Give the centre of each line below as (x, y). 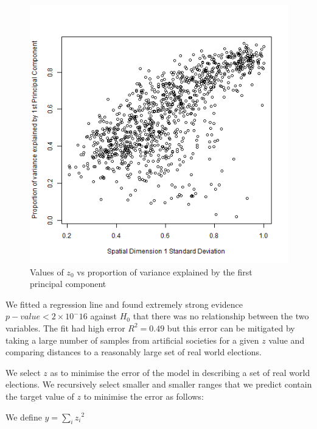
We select (23, 372)
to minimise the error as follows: (144, 396)
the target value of (40, 396)
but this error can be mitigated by (231, 328)
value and (287, 340)
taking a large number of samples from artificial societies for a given (132, 340)
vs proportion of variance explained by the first (165, 271)
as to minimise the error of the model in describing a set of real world (180, 372)
